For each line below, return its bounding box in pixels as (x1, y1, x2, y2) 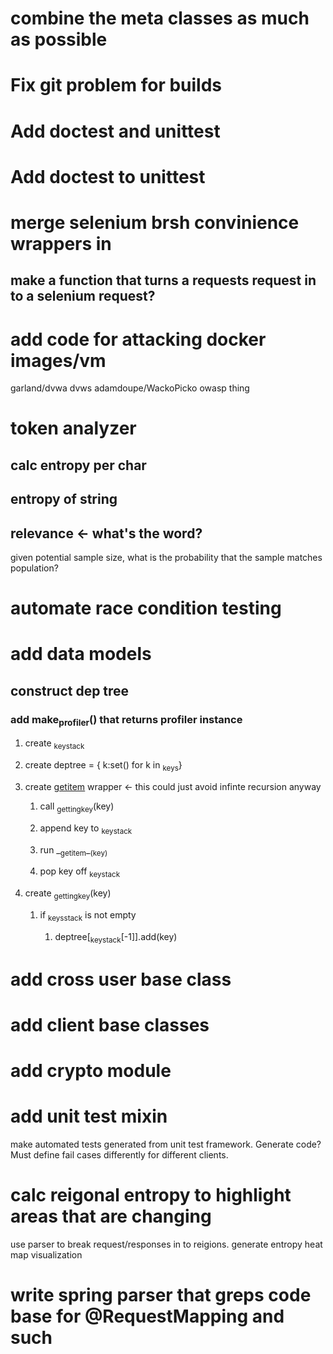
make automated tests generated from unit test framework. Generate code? (10, 1138, 322, 1151)
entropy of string (10, 491, 118, 508)
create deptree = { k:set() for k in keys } (24, 759, 183, 773)
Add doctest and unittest (10, 120, 221, 142)
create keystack (24, 737, 85, 752)
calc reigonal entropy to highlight (10, 1184, 292, 1207)
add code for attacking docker (10, 328, 267, 351)
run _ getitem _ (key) (39, 843, 108, 858)
